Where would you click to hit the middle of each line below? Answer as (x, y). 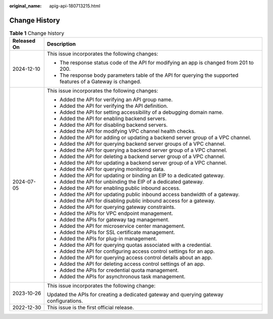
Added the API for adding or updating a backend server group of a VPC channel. (155, 138)
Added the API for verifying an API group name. (116, 100)
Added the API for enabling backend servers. (113, 119)
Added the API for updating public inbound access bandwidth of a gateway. (150, 195)
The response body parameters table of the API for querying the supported (149, 75)
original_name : (26, 6)
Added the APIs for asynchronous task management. (122, 277)
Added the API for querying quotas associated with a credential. (136, 245)
